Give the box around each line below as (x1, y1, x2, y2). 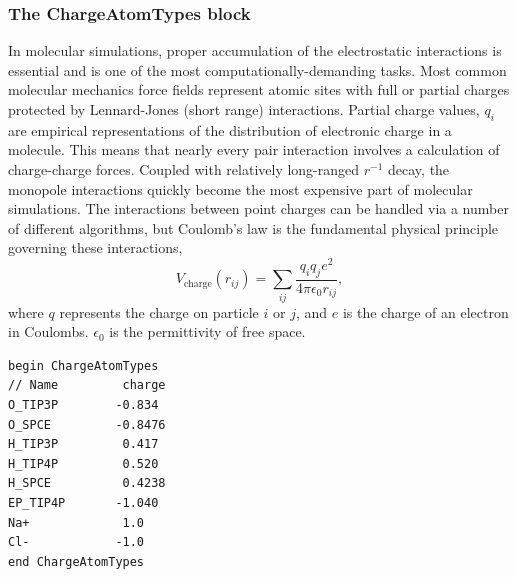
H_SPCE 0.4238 (8, 476, 166, 491)
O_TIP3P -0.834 (8, 397, 159, 412)
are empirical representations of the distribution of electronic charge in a (8, 119, 452, 140)
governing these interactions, (8, 237, 183, 258)
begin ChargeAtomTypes (8, 358, 159, 373)
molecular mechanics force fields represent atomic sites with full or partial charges (8, 79, 510, 100)
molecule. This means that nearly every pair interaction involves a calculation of (8, 139, 500, 160)
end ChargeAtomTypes (8, 554, 145, 569)
